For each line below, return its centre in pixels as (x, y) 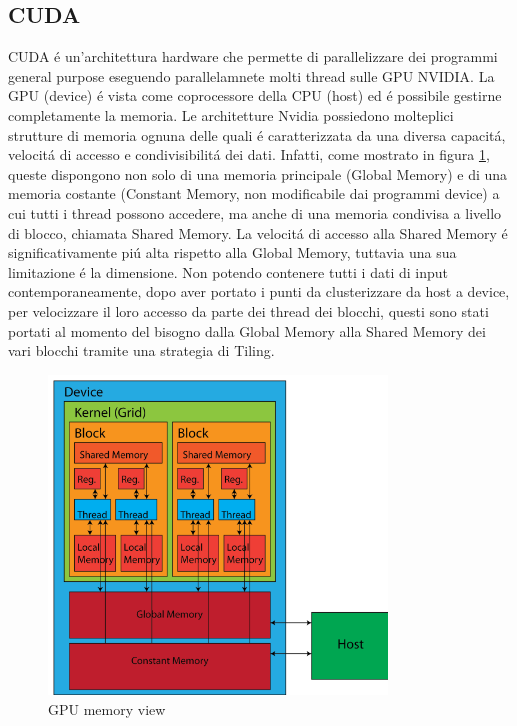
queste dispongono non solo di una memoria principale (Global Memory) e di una (258, 173)
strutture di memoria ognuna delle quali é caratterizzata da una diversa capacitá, (257, 134)
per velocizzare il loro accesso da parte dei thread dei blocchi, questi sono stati (248, 310)
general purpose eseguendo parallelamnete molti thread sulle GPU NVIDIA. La (251, 75)
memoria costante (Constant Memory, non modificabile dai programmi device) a (254, 193)
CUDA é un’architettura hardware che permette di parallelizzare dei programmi (253, 56)
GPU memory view (107, 708)
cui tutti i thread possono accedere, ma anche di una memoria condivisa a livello (255, 212)
